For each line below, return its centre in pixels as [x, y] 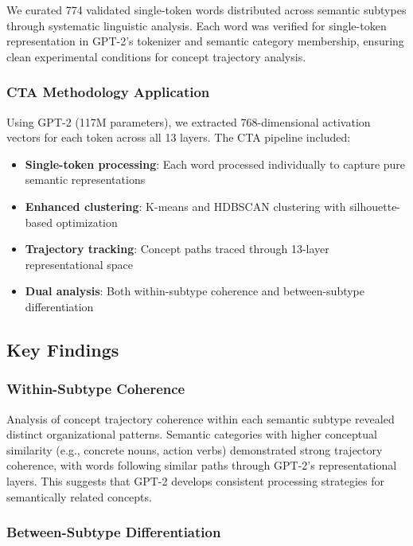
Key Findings [63, 349]
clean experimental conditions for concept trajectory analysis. [156, 56]
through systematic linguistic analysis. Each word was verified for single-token [197, 25]
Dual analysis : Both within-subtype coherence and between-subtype [195, 291]
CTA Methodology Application [108, 92]
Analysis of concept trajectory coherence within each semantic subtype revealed [201, 418]
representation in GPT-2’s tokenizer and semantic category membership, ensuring [205, 41]
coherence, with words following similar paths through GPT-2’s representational [202, 465]
